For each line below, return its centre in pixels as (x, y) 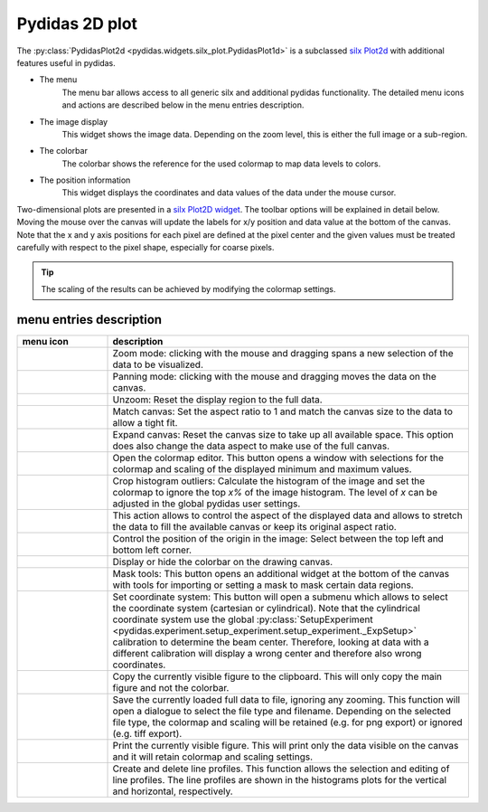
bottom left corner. (152, 550)
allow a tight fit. (145, 422)
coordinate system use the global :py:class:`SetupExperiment (243, 619)
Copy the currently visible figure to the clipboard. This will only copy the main (277, 676)
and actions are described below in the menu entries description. (183, 105)
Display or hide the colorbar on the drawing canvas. (223, 562)
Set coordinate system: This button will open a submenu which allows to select (281, 597)
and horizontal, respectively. (173, 791)
